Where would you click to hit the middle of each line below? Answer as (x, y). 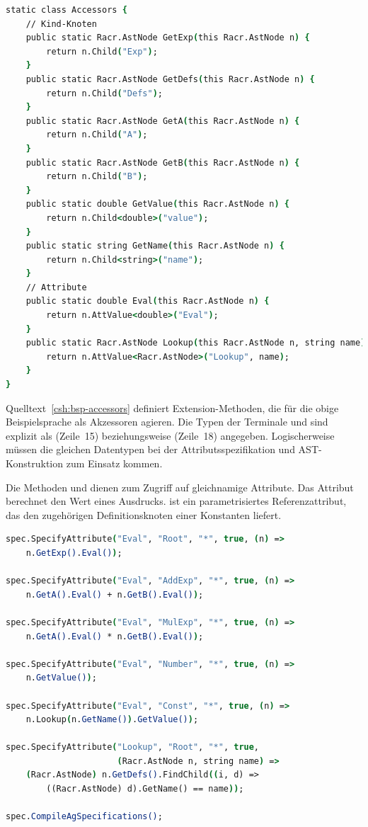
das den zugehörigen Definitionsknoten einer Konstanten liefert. (144, 514)
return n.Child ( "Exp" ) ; (102, 51)
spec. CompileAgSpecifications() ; (84, 817)
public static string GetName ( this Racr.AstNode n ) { (155, 246)
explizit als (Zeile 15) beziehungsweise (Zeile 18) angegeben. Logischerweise (170, 435)
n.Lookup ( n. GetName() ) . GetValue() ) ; (112, 720)
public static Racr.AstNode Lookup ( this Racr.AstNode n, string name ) (196, 343)
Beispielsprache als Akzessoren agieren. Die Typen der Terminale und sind (167, 422)
